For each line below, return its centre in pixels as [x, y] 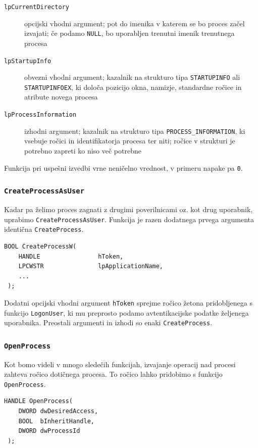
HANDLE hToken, [71, 256]
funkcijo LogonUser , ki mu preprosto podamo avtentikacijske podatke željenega [126, 312]
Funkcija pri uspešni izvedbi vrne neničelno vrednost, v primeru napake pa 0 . [123, 167]
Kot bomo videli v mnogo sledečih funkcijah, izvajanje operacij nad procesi [120, 364]
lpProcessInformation [40, 115]
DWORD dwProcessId [49, 431]
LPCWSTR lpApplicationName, [91, 266]
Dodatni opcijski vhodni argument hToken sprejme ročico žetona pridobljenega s [128, 302]
